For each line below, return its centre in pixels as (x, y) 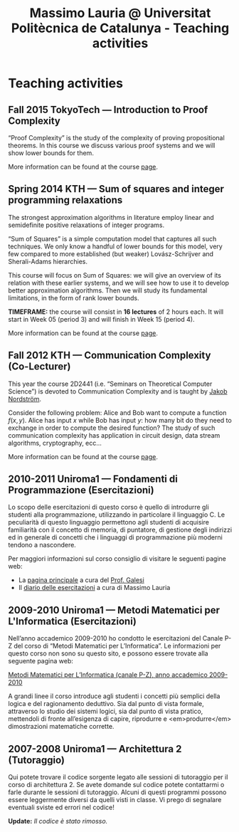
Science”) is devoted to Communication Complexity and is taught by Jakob (118, 391)
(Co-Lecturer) (39, 367)
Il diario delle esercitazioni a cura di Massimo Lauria (94, 588)
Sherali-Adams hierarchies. (48, 261)
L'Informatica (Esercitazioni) (73, 621)
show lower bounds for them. (51, 153)
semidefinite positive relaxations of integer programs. (86, 225)
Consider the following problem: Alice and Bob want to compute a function (117, 412)
